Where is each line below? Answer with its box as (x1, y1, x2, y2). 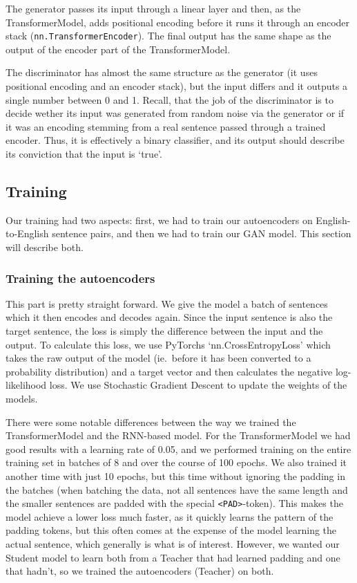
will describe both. (6, 239, 84, 254)
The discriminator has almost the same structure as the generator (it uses (6, 65, 318, 80)
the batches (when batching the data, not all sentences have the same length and (6, 482, 348, 497)
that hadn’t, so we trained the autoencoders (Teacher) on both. (6, 564, 274, 578)
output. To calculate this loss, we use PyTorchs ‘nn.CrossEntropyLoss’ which (6, 337, 331, 351)
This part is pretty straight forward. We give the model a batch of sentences (6, 296, 328, 311)
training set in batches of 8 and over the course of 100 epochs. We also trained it (6, 455, 347, 470)
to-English (6, 226, 49, 241)
